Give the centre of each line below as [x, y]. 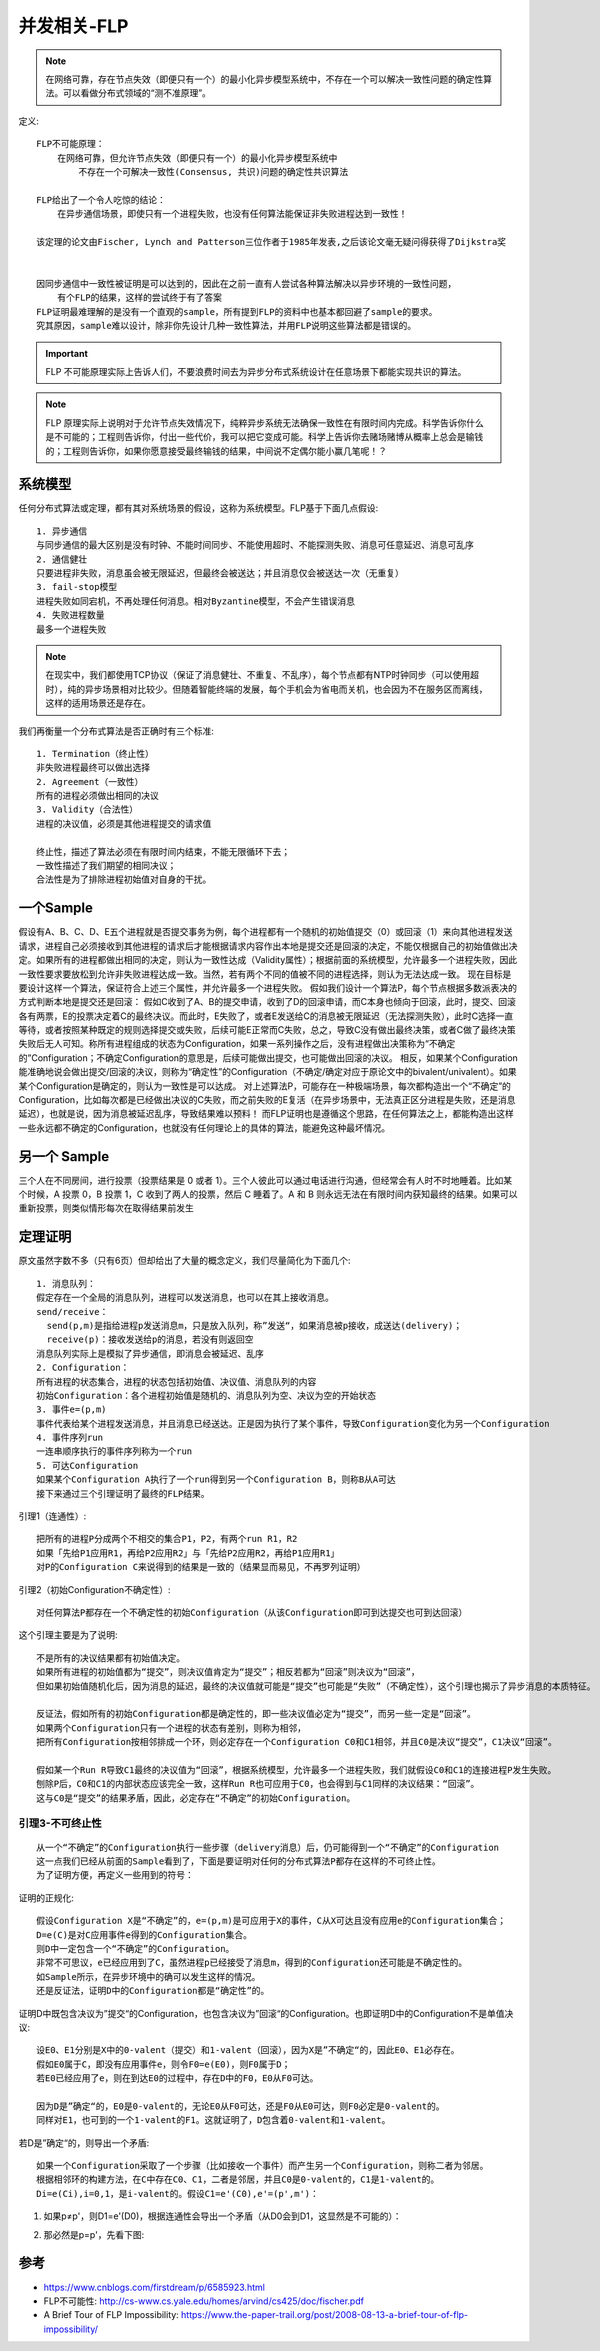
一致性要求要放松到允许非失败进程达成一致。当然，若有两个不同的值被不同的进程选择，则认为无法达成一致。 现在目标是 [265, 974]
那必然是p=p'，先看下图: [94, 2234]
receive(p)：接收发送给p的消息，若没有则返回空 [150, 1339]
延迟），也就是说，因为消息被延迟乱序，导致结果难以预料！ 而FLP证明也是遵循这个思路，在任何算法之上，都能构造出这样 [266, 1114]
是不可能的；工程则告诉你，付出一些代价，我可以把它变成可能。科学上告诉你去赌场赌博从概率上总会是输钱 [264, 437]
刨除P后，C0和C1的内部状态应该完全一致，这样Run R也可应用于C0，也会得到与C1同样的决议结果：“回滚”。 [258, 1784]
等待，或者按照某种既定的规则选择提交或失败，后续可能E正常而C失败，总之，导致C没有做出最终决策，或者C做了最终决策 [267, 1030]
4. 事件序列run [70, 1438]
